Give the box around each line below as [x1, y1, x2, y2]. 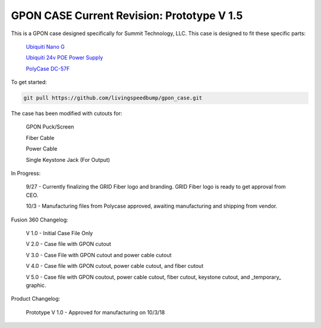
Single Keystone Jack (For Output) [26, 156, 110, 163]
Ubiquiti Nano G [26, 43, 65, 50]
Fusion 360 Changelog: [11, 216, 68, 223]
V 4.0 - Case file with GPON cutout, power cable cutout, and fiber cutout [26, 263, 204, 270]
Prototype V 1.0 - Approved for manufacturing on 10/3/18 [26, 308, 165, 315]
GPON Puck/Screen [26, 123, 74, 130]
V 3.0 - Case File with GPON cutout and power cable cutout [26, 251, 172, 258]
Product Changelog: [11, 295, 61, 302]
